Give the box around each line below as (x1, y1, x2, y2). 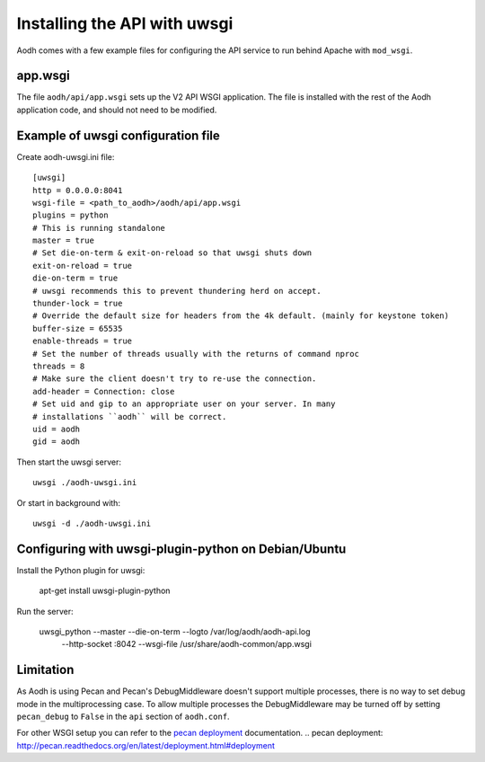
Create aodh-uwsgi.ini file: (16, 151, 115, 162)
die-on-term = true (32, 273, 119, 283)
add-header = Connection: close (32, 386, 175, 396)
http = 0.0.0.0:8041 (32, 185, 123, 195)
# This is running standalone (32, 223, 166, 233)
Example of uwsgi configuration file (16, 128, 220, 143)
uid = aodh (32, 423, 81, 434)
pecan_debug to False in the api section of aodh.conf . (16, 711, 230, 722)
